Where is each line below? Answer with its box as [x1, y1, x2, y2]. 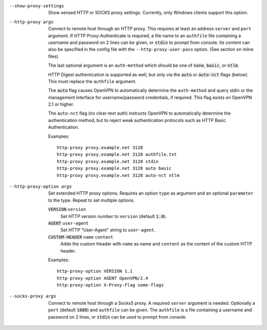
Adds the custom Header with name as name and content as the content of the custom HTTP [60, 241, 252, 247]
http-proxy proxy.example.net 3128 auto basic [57, 165, 172, 171]
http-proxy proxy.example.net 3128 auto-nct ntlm [57, 172, 180, 178]
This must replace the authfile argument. [48, 78, 137, 84]
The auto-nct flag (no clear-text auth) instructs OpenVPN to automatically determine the [48, 110, 231, 116]
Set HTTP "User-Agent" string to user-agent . [60, 227, 156, 233]
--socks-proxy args [9, 293, 56, 299]
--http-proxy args [9, 19, 54, 25]
